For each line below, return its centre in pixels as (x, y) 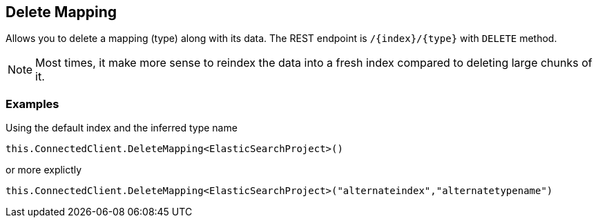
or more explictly (44, 170)
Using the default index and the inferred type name (122, 128)
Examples (32, 104)
